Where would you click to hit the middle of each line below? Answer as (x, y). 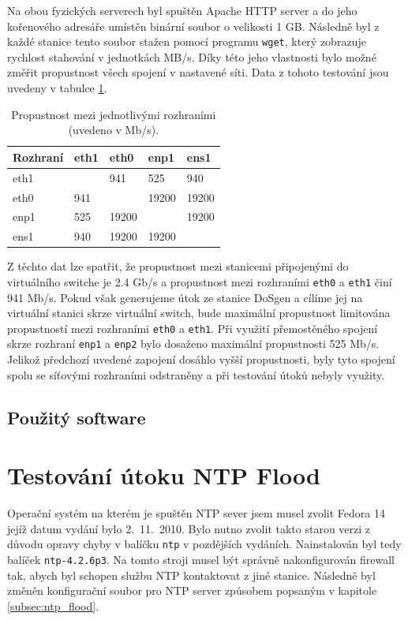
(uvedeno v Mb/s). (114, 130)
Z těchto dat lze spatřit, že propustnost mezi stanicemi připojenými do (178, 266)
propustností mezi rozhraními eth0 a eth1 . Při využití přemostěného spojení (193, 328)
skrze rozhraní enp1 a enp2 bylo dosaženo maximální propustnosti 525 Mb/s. (193, 344)
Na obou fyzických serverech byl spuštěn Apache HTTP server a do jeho (182, 10)
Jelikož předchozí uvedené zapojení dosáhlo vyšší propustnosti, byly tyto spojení (201, 359)
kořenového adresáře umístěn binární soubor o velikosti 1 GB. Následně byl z (193, 26)
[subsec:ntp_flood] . (53, 605)
